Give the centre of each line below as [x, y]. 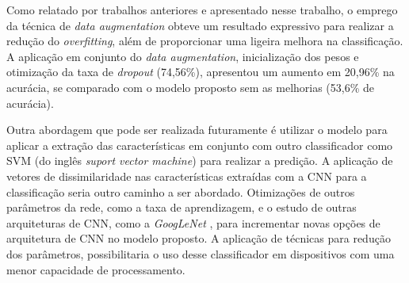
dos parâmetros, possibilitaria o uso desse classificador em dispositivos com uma [201, 253]
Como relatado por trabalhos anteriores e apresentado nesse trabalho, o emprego [202, 10]
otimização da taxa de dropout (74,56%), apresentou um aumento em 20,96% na [201, 72]
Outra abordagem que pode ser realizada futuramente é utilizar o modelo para [197, 130]
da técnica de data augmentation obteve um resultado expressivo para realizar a [200, 25]
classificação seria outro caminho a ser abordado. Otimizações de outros [181, 191]
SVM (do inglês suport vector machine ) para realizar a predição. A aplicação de [200, 161]
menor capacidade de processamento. [96, 269]
